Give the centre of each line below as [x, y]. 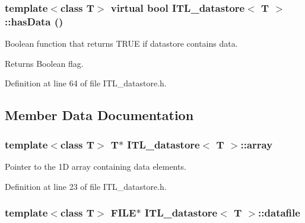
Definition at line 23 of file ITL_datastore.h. [86, 186]
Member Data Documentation [99, 115]
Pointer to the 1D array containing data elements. [96, 166]
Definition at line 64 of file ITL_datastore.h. [86, 83]
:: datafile [279, 213]
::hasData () [34, 21]
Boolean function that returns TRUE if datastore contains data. [121, 43]
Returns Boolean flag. [44, 63]
